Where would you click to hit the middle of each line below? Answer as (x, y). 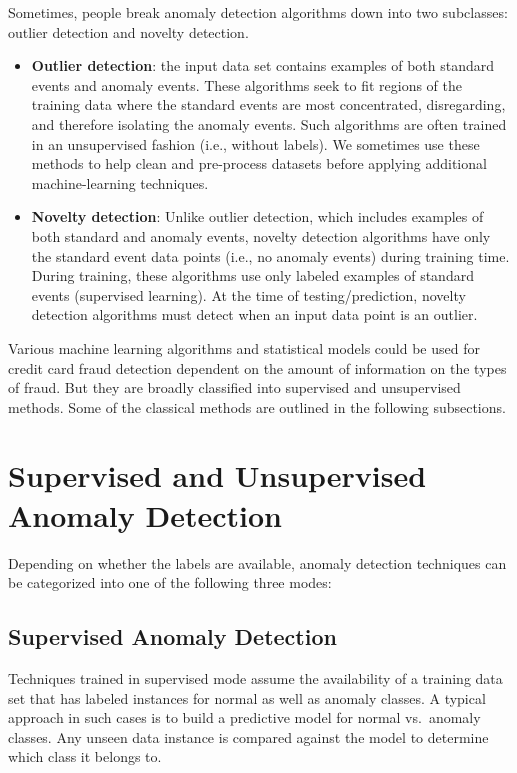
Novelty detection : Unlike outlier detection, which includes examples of (257, 216)
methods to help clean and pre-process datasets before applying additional (259, 163)
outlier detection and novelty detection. (128, 31)
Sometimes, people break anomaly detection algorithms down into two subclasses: (258, 12)
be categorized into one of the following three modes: (170, 582)
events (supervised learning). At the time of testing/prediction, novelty (248, 294)
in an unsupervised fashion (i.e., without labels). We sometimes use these (255, 143)
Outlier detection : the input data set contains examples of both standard (263, 65)
